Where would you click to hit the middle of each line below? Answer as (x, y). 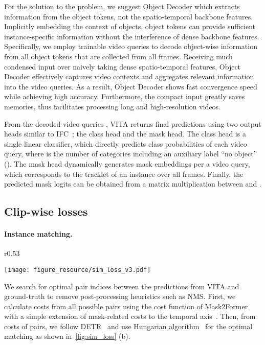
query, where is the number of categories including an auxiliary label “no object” (131, 154)
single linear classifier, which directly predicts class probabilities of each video (126, 143)
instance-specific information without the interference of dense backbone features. (132, 36)
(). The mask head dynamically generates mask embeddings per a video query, (127, 163)
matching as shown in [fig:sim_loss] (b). (67, 336)
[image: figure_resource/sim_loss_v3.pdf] (78, 270)
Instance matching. (38, 234)
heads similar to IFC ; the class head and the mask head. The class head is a (125, 134)
